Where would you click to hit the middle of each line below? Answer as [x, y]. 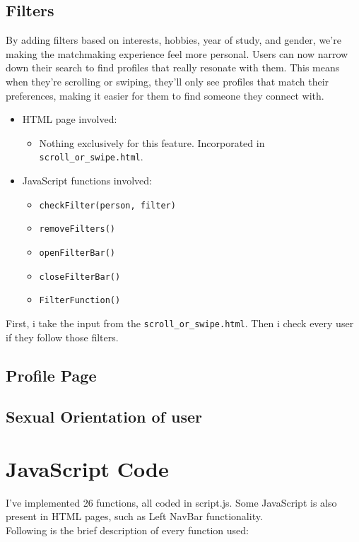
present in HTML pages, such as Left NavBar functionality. [134, 516]
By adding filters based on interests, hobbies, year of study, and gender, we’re [173, 40]
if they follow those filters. [62, 337]
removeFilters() [77, 229]
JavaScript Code [87, 468]
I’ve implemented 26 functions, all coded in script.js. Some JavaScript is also [171, 502]
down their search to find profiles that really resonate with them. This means [173, 67]
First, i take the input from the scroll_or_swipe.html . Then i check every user [180, 323]
